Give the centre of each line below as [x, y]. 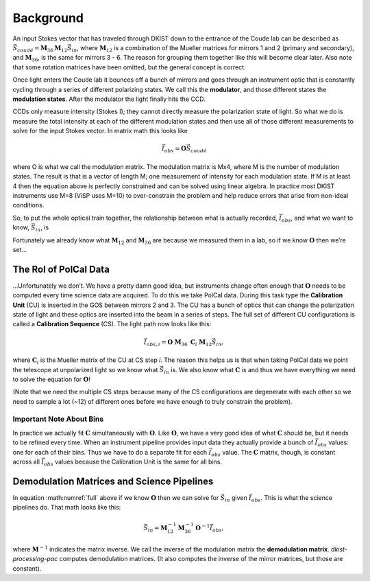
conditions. [28, 205]
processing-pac [35, 559]
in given [236, 498]
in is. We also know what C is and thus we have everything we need [259, 371]
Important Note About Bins [58, 419]
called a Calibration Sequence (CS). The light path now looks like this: [112, 324]
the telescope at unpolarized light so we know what [85, 369]
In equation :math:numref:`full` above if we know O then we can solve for [116, 497]
